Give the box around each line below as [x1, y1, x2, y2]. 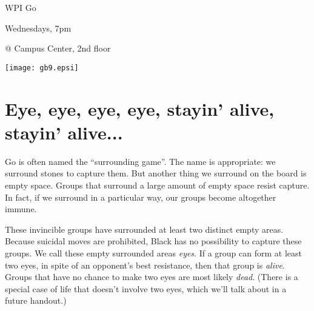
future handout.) [5, 294, 67, 307]
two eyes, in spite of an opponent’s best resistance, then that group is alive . [5, 258, 285, 271]
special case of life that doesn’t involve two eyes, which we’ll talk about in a [5, 282, 287, 295]
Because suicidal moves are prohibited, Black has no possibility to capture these [5, 235, 302, 247]
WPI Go [5, 1, 36, 13]
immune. [5, 202, 37, 215]
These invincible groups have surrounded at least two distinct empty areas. [5, 222, 284, 235]
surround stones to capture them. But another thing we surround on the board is [5, 167, 307, 179]
